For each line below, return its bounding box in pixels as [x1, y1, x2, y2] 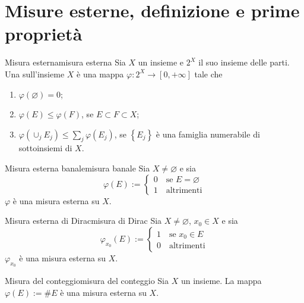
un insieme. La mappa [180, 274, 262, 287]
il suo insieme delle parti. [198, 56, 290, 68]
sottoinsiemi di [18, 142, 72, 154]
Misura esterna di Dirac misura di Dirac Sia [5, 214, 162, 227]
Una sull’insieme [5, 67, 65, 80]
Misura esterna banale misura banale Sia [5, 162, 150, 174]
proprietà [5, 21, 83, 46]
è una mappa [77, 67, 124, 80]
